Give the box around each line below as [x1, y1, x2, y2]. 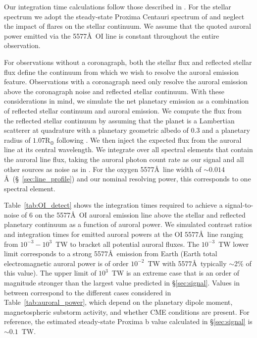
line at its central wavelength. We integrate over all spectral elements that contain [4, 144, 253, 155]
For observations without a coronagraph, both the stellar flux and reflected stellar [4, 56, 252, 67]
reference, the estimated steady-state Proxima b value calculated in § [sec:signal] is [4, 316, 253, 327]
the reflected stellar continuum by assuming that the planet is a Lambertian [4, 115, 235, 125]
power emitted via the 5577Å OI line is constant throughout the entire [4, 30, 219, 41]
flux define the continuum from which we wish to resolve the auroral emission [4, 66, 239, 77]
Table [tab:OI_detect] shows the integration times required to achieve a [4, 200, 223, 210]
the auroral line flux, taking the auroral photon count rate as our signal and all [4, 154, 244, 164]
